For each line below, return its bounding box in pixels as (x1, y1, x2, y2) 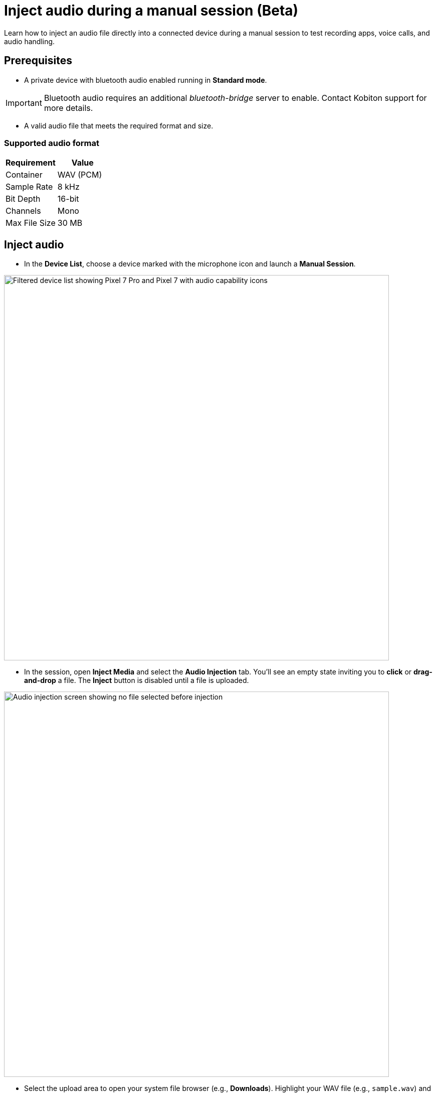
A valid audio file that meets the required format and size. (24, 121, 213, 130)
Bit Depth (6, 194, 41, 204)
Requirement (6, 158, 56, 168)
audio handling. (4, 37, 55, 46)
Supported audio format (4, 138, 100, 148)
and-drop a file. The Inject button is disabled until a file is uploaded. (24, 676, 249, 685)
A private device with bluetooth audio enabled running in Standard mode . (24, 75, 267, 84)
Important (6, 97, 42, 108)
